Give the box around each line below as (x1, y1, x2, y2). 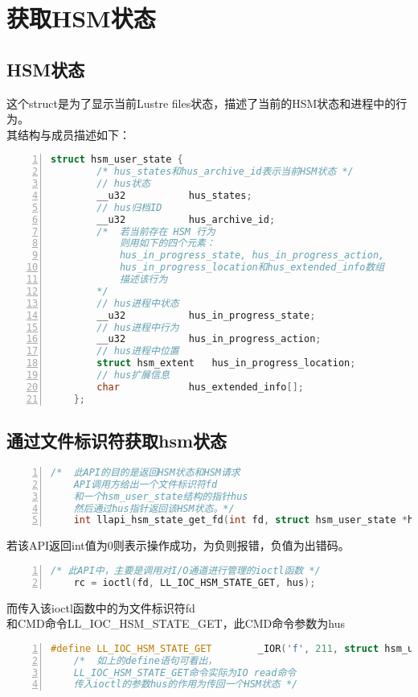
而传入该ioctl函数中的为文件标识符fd (6, 599, 195, 616)
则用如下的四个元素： (119, 237, 215, 250)
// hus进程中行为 (96, 321, 179, 333)
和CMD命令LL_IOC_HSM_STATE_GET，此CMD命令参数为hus (6, 615, 345, 632)
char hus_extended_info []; (96, 381, 305, 393)
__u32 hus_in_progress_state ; (96, 309, 316, 321)
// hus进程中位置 (96, 345, 179, 357)
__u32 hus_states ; (96, 189, 252, 201)
